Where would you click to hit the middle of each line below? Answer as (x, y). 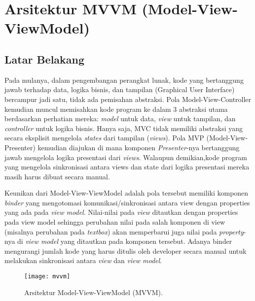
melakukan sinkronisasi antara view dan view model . (83, 260)
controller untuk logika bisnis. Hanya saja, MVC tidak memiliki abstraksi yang (124, 128)
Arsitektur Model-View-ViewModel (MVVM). (93, 292)
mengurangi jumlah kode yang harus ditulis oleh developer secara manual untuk (126, 251)
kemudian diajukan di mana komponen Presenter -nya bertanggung (139, 147)
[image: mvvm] (47, 277)
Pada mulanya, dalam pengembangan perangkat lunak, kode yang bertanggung (124, 80)
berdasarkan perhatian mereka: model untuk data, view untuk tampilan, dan (120, 118)
